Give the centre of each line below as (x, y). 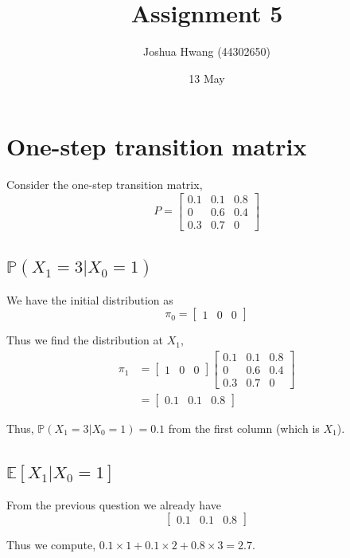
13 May (207, 78)
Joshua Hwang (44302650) (207, 51)
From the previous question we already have (114, 504)
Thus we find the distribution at (85, 340)
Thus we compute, (51, 545)
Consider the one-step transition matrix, (105, 185)
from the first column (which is (244, 428)
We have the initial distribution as (90, 299)
